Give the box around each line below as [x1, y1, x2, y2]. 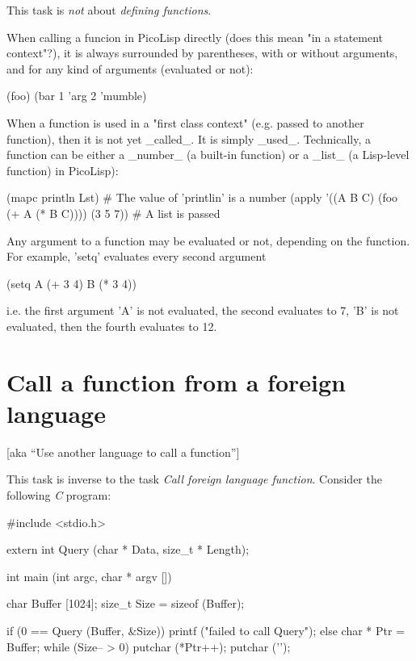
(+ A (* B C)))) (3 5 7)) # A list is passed [6, 204, 221, 221]
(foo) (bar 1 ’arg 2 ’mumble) [6, 87, 147, 104]
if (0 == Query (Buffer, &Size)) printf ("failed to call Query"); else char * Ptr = [6, 621, 405, 638]
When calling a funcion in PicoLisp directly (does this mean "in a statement [6, 28, 384, 45]
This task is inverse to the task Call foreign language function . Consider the [6, 471, 382, 487]
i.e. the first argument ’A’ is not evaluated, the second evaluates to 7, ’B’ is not [6, 302, 399, 319]
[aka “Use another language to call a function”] [6, 443, 240, 460]
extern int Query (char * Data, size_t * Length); [6, 541, 250, 558]
